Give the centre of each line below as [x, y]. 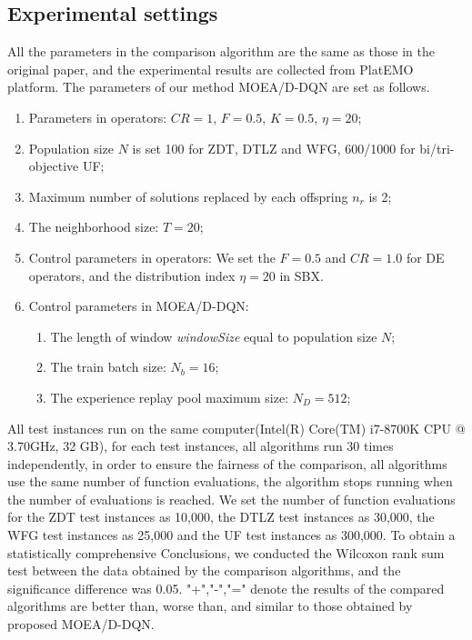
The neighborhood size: [94, 227]
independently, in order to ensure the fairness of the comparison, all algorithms [227, 463]
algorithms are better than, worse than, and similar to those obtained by [210, 606]
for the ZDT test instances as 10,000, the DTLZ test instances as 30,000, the [221, 517]
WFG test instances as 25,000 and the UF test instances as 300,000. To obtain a [231, 535]
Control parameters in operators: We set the [152, 257]
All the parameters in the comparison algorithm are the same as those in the [221, 51]
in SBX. [301, 275]
